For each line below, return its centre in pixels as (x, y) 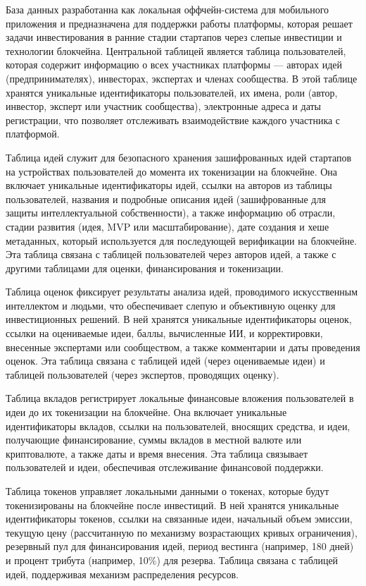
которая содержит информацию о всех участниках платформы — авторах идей (174, 65)
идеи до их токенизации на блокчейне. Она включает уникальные (146, 412)
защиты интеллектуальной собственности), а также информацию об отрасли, (171, 213)
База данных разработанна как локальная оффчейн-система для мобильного (168, 9)
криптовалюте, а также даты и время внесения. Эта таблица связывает (157, 453)
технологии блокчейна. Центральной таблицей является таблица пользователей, (176, 50)
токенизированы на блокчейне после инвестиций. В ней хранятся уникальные (172, 505)
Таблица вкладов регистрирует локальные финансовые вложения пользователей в (180, 398)
